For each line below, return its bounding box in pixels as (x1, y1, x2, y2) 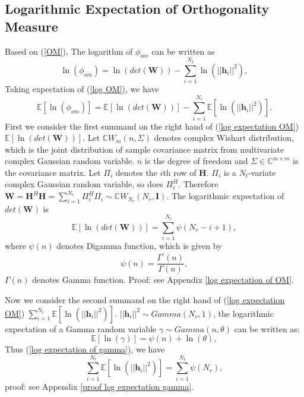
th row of (163, 166, 197, 178)
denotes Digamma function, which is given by (56, 240, 222, 252)
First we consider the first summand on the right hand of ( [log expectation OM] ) (5, 119, 299, 132)
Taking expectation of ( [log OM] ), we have (5, 83, 159, 95)
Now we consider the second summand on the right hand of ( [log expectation (5, 293, 285, 305)
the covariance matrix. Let (5, 166, 101, 178)
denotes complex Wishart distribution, (154, 131, 294, 144)
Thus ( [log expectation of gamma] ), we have (5, 343, 165, 355)
